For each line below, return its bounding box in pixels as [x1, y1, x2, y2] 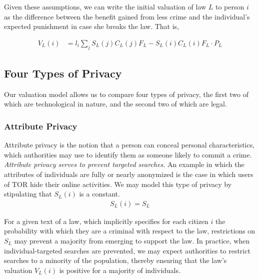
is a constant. [79, 188, 120, 199]
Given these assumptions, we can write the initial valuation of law [4, 1, 206, 11]
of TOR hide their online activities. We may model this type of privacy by [4, 178, 232, 189]
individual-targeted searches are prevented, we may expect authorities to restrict [4, 245, 250, 255]
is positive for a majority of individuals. [59, 264, 180, 275]
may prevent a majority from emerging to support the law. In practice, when [14, 235, 250, 245]
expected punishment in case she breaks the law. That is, [4, 21, 179, 31]
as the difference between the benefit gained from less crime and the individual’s [4, 11, 250, 21]
